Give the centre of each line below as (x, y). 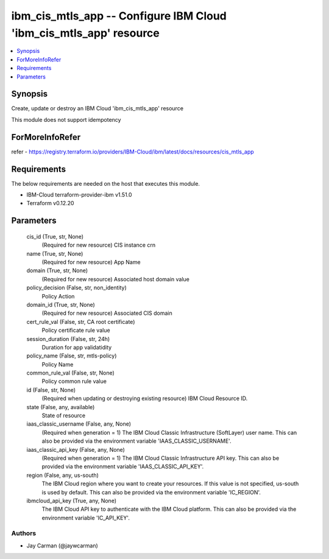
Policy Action (58, 296)
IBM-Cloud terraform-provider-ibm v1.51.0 (79, 195)
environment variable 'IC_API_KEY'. (86, 518)
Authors (24, 533)
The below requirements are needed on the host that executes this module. (106, 183)
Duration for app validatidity (77, 347)
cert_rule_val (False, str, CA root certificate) (81, 322)
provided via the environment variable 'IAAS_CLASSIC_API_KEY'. (123, 466)
